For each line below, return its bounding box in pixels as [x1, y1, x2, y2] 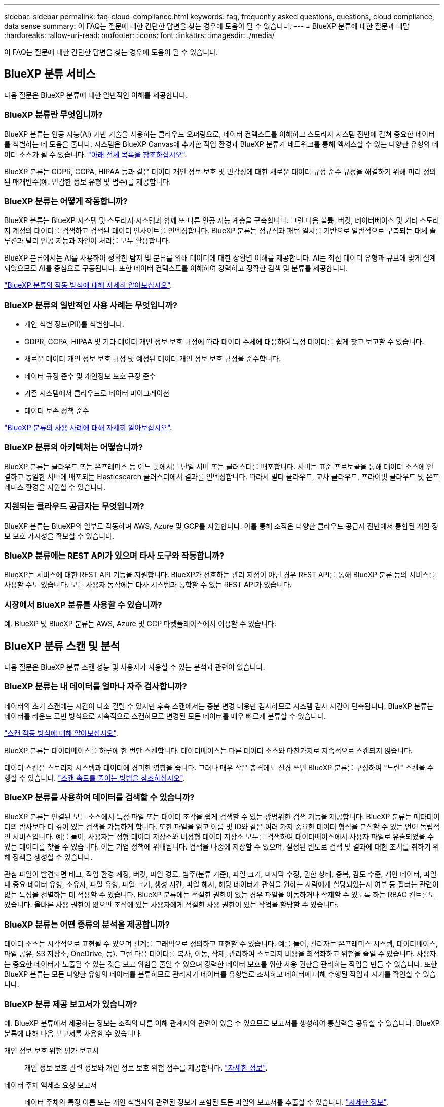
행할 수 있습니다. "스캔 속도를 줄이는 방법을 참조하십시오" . [4, 773, 185, 782]
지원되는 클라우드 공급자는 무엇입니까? [4, 501, 144, 512]
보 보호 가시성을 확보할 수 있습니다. [4, 531, 114, 540]
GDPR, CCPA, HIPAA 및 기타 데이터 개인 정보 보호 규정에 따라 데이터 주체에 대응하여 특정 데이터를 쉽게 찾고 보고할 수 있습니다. [24, 337, 424, 346]
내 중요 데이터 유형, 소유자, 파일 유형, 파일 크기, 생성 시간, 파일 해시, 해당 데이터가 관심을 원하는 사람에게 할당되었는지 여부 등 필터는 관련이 [4, 880, 439, 889]
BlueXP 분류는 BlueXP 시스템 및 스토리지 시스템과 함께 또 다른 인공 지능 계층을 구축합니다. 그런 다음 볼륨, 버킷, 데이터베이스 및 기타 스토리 [4, 216, 439, 225]
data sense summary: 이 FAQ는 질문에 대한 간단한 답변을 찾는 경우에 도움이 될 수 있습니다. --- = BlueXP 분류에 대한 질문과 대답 [4, 22, 410, 30]
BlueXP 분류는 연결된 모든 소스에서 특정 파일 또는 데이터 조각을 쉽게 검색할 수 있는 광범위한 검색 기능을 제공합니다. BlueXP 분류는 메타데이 [4, 812, 440, 821]
